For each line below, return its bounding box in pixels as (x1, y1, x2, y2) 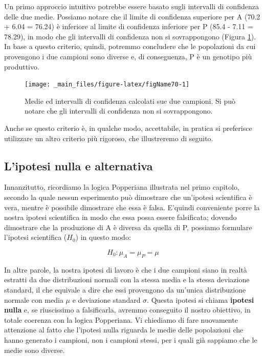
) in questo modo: (75, 232, 131, 242)
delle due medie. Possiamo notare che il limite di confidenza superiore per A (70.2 (4, 11, 260, 21)
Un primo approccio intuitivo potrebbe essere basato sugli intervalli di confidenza (4, 1, 259, 11)
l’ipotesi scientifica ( (4, 232, 67, 242)
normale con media (4, 294, 63, 305)
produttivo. (4, 61, 39, 72)
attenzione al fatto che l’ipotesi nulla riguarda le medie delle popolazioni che (4, 324, 244, 335)
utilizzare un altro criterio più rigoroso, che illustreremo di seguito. (4, 132, 213, 143)
